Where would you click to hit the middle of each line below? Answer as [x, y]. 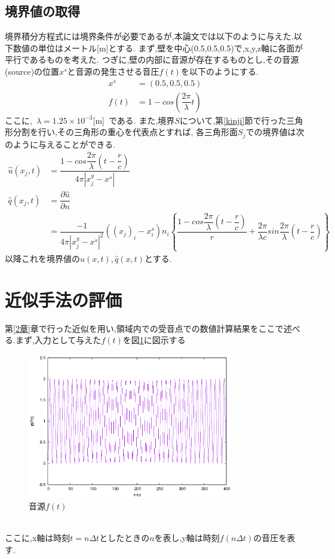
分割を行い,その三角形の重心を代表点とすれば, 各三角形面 [125, 132]
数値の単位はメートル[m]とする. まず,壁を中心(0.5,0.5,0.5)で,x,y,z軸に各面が [158, 48]
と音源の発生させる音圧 [113, 71]
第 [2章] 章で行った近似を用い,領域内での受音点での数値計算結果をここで [144, 328]
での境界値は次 [275, 132]
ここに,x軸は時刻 [38, 538]
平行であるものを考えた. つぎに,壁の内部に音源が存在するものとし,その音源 [152, 59]
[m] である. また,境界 [134, 120]
